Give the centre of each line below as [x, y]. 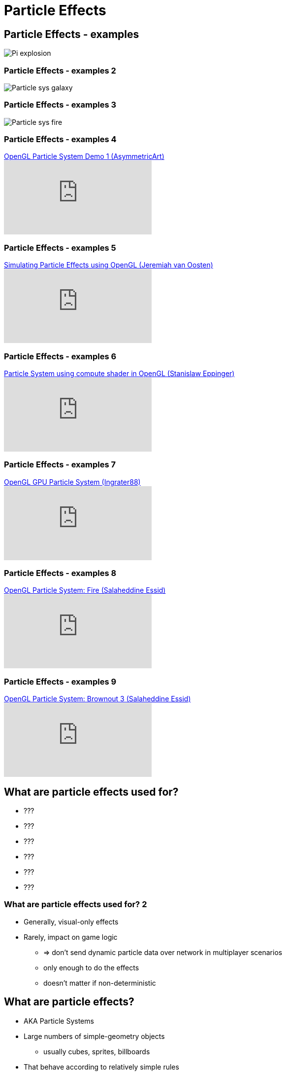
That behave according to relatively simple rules [101, 1067]
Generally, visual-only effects [71, 921]
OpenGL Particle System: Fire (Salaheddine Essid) [85, 590]
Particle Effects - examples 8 [60, 573]
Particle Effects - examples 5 [60, 248]
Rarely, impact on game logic [71, 937]
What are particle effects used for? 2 [76, 904]
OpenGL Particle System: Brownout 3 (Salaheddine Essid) [97, 699]
